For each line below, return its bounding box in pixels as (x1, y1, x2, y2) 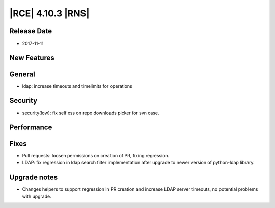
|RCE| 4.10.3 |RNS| (9, 8, 90, 19)
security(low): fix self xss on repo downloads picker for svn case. (22, 110, 160, 116)
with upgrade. (22, 193, 51, 199)
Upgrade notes (9, 173, 58, 182)
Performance (9, 123, 52, 131)
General (9, 70, 36, 78)
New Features (9, 53, 54, 62)
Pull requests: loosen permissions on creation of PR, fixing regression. (22, 152, 170, 158)
